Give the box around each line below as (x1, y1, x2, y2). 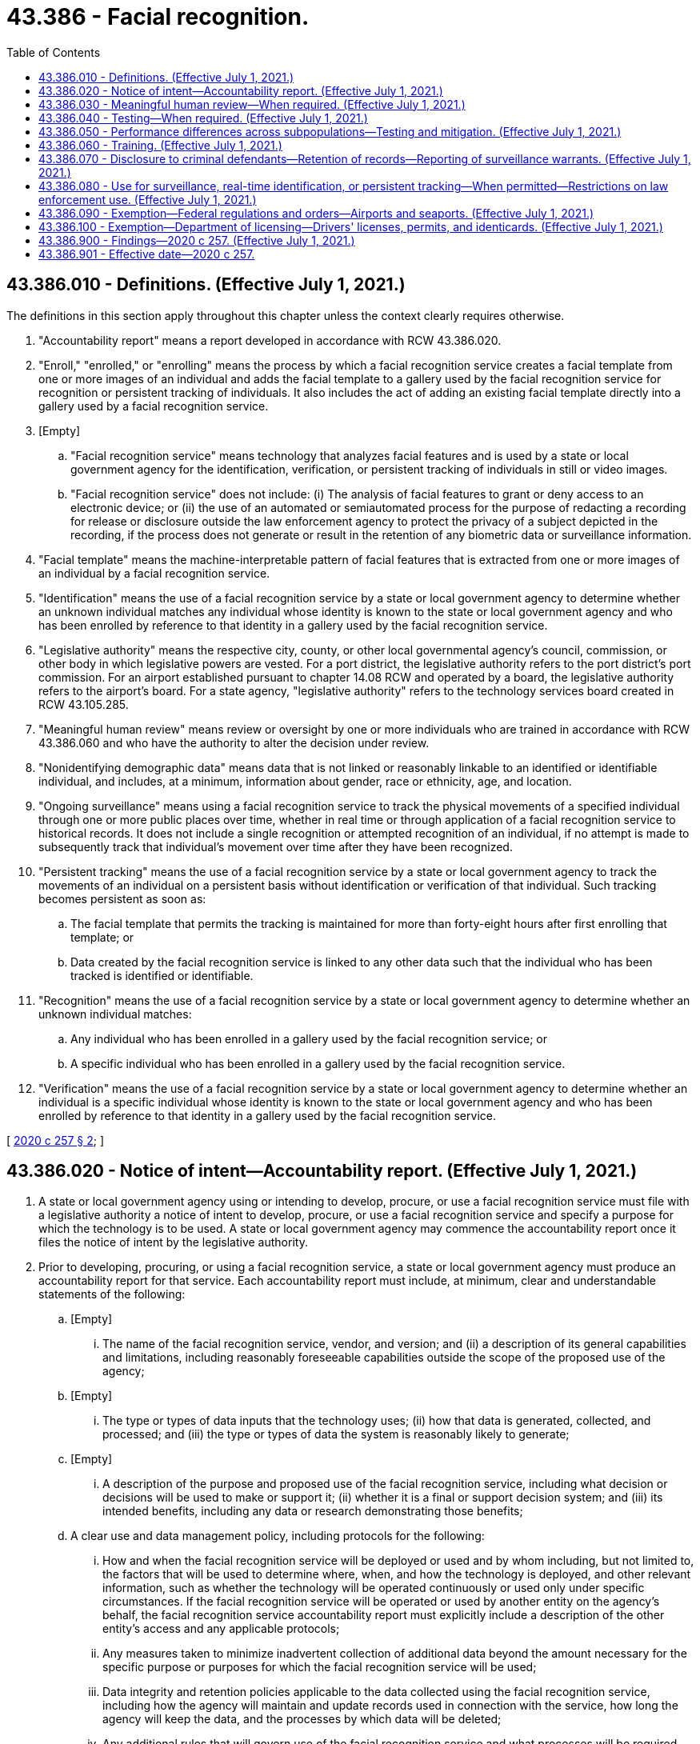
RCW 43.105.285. (38, 697, 129, 711)
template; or (70, 930, 134, 944)
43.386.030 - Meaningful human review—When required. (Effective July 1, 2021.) (38, 97, 466, 111)
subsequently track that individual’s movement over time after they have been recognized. (38, 839, 513, 854)
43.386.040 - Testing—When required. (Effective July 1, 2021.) (38, 110, 368, 125)
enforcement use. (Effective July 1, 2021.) (38, 192, 257, 206)
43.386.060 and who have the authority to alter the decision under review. (38, 735, 430, 750)
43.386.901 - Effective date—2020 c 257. (38, 246, 255, 261)
